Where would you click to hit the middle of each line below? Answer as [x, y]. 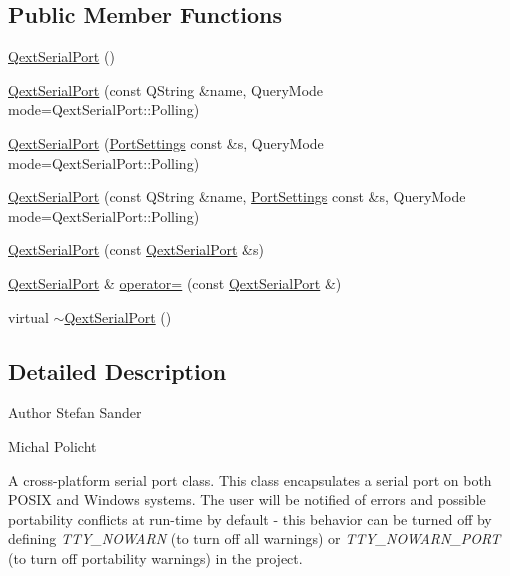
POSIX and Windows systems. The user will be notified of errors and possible [247, 499]
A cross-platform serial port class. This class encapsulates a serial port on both [250, 479]
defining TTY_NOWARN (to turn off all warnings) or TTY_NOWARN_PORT [254, 538]
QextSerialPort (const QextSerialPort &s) [136, 249]
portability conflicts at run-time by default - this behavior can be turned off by [250, 518]
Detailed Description [117, 370]
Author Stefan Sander [75, 412]
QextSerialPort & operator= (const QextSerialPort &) [175, 282]
